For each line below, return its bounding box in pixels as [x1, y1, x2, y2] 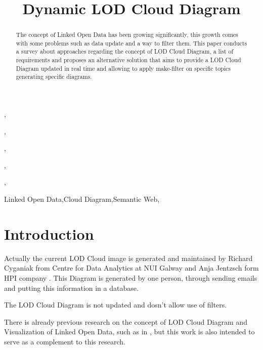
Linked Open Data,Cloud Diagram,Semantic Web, [4, 194, 160, 204]
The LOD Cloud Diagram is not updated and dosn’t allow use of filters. [4, 299, 227, 310]
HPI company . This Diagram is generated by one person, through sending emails [4, 272, 257, 283]
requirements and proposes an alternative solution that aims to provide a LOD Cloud [16, 56, 241, 64]
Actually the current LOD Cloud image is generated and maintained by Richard [4, 252, 253, 263]
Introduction [4, 223, 94, 244]
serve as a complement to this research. [4, 336, 125, 346]
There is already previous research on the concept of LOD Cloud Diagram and [4, 316, 247, 327]
